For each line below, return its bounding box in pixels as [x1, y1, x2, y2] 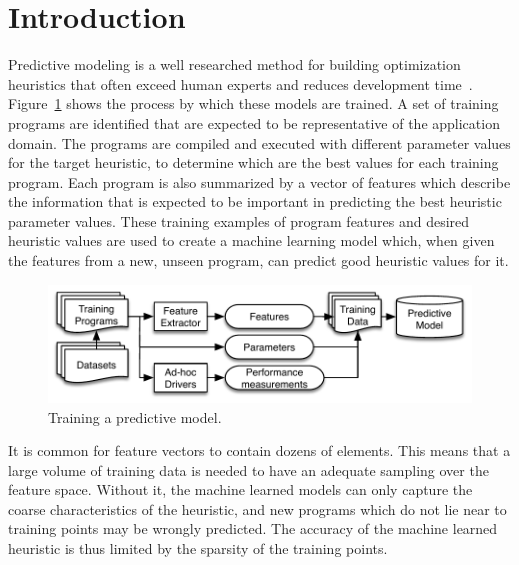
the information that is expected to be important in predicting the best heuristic [8, 191, 502, 212]
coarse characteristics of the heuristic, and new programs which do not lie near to [8, 498, 507, 519]
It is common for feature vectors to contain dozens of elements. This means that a [8, 440, 511, 461]
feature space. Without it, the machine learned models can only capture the [8, 479, 473, 500]
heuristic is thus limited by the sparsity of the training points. [8, 538, 388, 559]
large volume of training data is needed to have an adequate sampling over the [8, 459, 489, 480]
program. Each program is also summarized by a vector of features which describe [8, 171, 511, 192]
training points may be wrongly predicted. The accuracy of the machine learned [8, 518, 498, 539]
